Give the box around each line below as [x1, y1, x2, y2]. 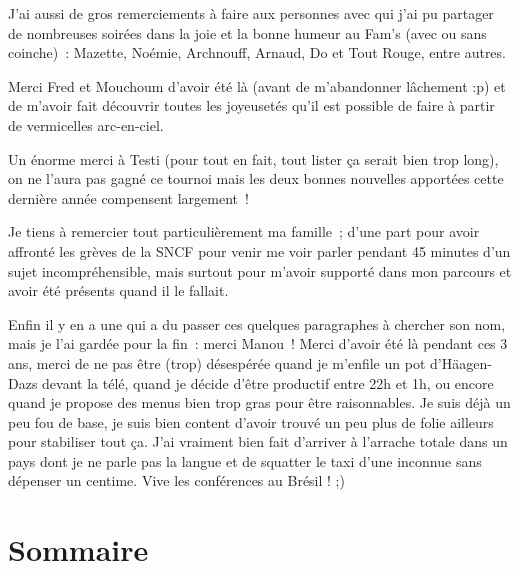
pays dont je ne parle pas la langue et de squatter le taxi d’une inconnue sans [8, 450, 482, 471]
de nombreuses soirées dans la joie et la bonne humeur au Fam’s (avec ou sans [8, 22, 487, 43]
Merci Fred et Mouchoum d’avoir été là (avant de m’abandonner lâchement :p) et [8, 75, 506, 96]
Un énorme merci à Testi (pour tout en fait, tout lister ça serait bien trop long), [8, 148, 499, 169]
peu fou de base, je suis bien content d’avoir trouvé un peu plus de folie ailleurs [8, 411, 494, 432]
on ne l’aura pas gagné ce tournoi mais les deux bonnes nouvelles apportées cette [8, 168, 504, 189]
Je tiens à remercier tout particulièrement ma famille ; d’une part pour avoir [8, 221, 480, 242]
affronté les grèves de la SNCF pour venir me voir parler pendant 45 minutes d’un [8, 240, 511, 261]
